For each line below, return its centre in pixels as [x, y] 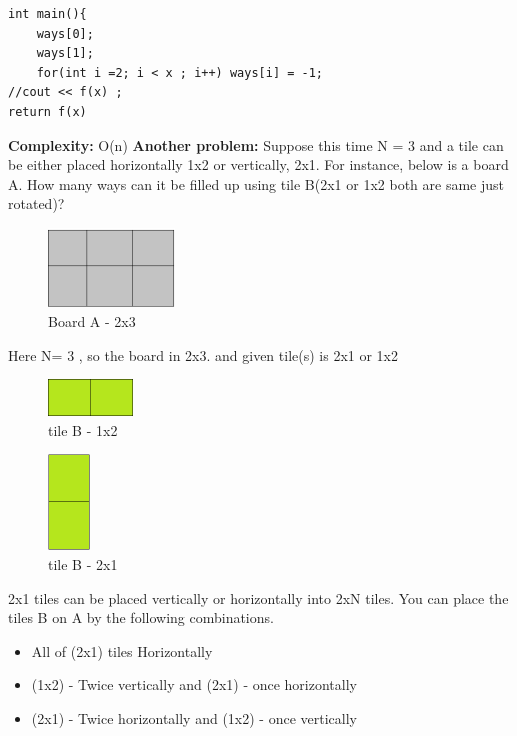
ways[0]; [65, 33]
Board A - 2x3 [92, 321]
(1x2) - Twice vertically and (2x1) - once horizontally [194, 684]
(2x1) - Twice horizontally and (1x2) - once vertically [194, 718]
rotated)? [36, 203]
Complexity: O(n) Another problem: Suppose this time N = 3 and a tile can [256, 144]
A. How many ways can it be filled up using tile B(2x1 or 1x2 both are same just [256, 183]
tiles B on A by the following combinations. [141, 617]
